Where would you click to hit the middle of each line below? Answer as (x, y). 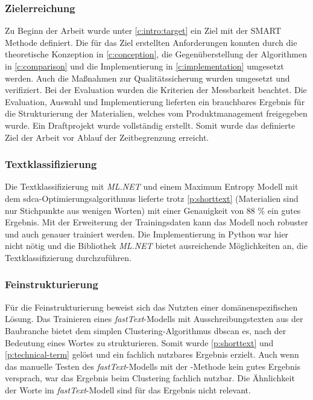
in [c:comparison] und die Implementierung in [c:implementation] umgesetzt (144, 66)
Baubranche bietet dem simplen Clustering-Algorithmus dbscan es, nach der (146, 330)
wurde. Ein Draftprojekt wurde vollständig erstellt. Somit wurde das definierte (150, 125)
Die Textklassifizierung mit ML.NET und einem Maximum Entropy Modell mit (152, 186)
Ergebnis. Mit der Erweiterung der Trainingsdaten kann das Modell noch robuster (156, 222)
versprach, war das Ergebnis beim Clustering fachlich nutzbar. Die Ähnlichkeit (150, 378)
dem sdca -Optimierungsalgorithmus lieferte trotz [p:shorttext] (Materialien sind (152, 198)
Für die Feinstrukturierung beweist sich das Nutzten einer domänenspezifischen (151, 307)
